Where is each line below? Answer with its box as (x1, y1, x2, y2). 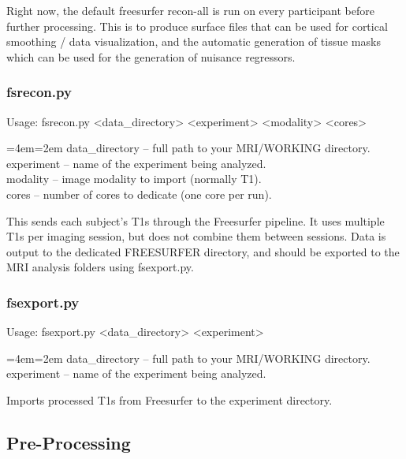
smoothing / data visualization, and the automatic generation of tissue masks (6, 33, 381, 50)
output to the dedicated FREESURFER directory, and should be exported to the (6, 243, 400, 259)
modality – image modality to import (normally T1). (6, 170, 262, 187)
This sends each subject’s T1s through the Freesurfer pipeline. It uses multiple (6, 212, 385, 229)
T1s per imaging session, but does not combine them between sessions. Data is (6, 228, 386, 244)
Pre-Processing (6, 430, 131, 454)
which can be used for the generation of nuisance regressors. (6, 48, 296, 65)
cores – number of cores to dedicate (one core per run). (6, 185, 272, 202)
